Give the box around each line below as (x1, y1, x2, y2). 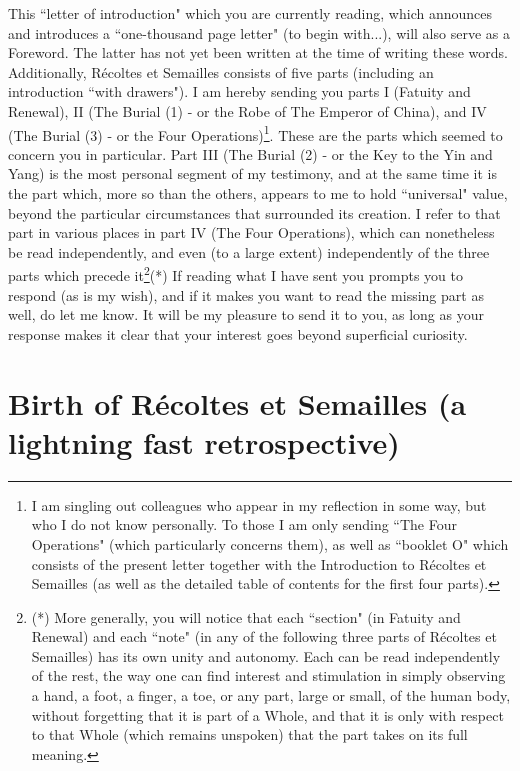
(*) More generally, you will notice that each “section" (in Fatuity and (31, 606, 461, 627)
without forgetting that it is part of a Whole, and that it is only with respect (31, 704, 504, 725)
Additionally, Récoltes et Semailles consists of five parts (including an (8, 61, 434, 82)
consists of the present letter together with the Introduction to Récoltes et (31, 553, 487, 574)
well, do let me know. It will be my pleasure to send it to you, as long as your (8, 304, 484, 325)
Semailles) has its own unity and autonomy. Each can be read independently (31, 645, 501, 666)
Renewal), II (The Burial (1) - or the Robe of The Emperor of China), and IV (8, 100, 487, 121)
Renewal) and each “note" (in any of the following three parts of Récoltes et (31, 626, 497, 647)
